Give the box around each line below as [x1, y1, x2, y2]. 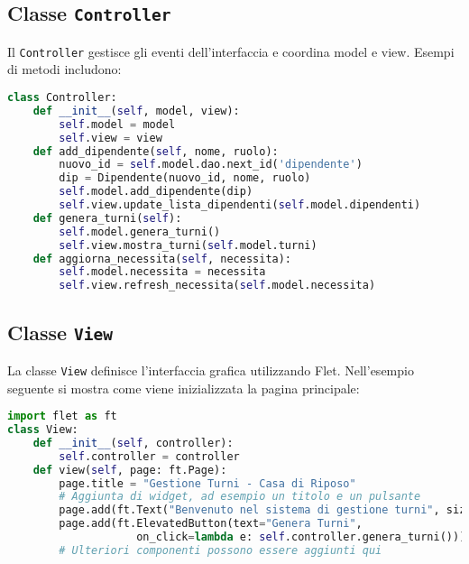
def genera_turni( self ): [32, 211, 182, 225]
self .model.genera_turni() [59, 225, 221, 238]
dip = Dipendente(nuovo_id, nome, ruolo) [59, 171, 311, 185]
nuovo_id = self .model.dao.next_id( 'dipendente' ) [59, 158, 363, 171]
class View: [7, 423, 78, 437]
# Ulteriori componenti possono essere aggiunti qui [59, 543, 382, 557]
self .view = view [59, 131, 162, 144]
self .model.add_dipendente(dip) [59, 185, 253, 199]
